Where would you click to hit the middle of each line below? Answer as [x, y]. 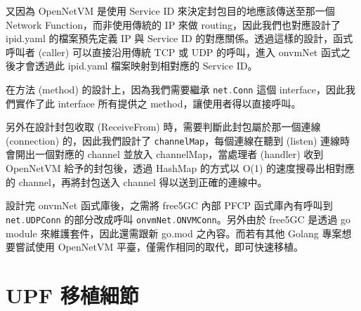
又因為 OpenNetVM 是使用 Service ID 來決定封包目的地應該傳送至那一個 [170, 11]
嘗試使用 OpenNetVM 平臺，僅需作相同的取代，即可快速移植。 [159, 247]
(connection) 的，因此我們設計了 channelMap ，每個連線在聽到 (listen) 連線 [173, 140]
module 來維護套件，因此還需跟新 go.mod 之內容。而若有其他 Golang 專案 [174, 233]
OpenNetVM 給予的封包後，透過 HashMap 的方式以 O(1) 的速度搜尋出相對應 [180, 168]
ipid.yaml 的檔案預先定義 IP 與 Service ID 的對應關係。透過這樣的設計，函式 [179, 38]
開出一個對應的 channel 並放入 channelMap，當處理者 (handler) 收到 [169, 154]
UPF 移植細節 [72, 295]
